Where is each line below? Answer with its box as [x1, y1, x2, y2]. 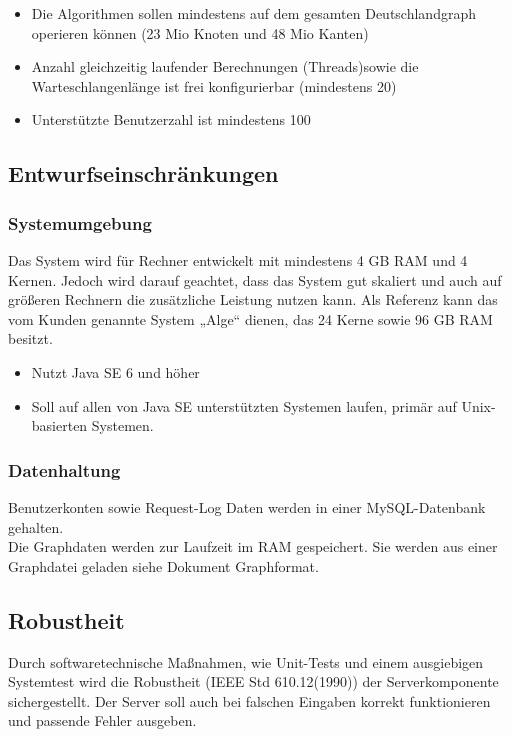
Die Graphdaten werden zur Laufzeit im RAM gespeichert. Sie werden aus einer [8, 536, 498, 557]
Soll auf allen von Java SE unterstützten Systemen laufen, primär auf [31, 395, 457, 416]
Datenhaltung [8, 457, 121, 482]
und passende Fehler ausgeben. [8, 710, 197, 731]
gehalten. [8, 516, 64, 537]
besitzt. [8, 328, 53, 349]
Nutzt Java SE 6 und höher [31, 361, 200, 382]
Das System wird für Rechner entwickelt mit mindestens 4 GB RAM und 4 [8, 249, 468, 270]
